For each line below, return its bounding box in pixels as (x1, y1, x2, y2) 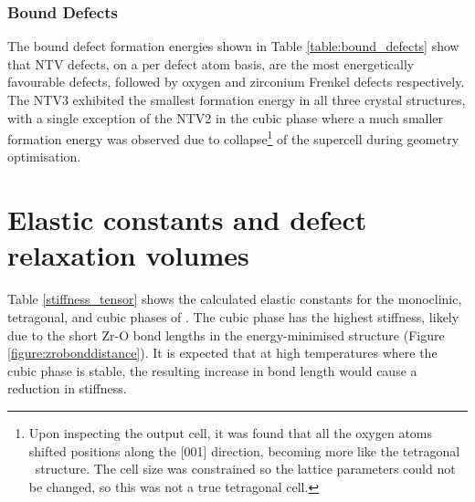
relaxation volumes (7, 236, 249, 274)
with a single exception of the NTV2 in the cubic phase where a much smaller (7, 108, 444, 127)
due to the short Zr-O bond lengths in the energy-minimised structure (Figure (7, 325, 445, 344)
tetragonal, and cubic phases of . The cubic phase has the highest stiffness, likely (7, 307, 459, 326)
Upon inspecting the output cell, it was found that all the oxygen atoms (28, 423, 433, 442)
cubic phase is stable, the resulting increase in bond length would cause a (7, 361, 417, 380)
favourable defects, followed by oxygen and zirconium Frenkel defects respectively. (7, 72, 465, 91)
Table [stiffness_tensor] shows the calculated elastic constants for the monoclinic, (7, 289, 462, 309)
